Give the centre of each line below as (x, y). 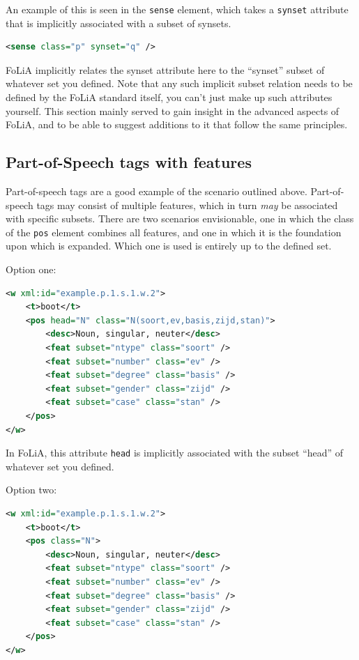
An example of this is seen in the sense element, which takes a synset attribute (177, 9)
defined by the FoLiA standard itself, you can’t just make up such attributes (169, 97)
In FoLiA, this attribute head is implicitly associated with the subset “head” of (175, 453)
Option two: (31, 490)
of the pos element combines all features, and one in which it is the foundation (174, 232)
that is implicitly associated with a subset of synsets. (119, 23)
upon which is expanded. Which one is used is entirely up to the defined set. (169, 246)
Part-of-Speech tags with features (129, 162)
